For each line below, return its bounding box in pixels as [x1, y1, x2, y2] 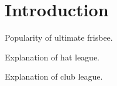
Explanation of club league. [5, 70, 103, 83]
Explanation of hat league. [5, 51, 100, 63]
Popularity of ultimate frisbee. [5, 31, 113, 44]
